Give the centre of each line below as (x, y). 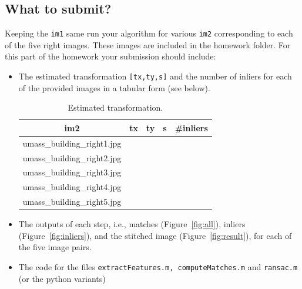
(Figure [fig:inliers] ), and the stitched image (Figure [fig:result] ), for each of (155, 235)
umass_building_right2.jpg (72, 157)
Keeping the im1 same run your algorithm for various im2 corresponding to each (149, 33)
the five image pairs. (55, 247)
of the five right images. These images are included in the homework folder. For (148, 44)
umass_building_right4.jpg (72, 187)
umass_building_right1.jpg (72, 143)
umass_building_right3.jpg (72, 172)
